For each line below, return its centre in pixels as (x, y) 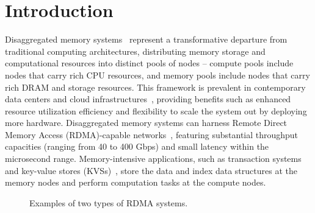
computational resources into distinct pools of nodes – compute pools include (149, 63)
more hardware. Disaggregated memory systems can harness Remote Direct (146, 123)
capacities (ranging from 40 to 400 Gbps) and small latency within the (137, 146)
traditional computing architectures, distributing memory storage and (135, 51)
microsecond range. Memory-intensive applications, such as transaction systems (153, 159)
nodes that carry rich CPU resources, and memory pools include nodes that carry (157, 75)
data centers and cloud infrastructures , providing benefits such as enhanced (148, 99)
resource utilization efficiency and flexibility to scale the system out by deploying (156, 110)
